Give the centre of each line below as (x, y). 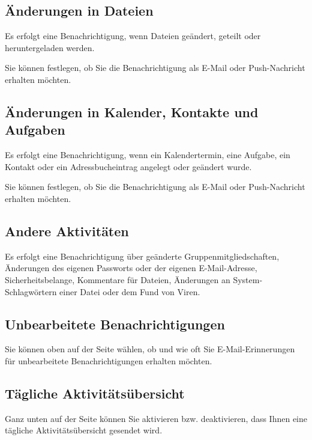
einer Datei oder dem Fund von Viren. (130, 291)
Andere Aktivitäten (67, 231)
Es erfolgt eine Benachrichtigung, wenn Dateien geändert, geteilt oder (133, 36)
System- (248, 279)
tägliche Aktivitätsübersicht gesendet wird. (84, 430)
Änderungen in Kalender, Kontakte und (132, 112)
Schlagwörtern (31, 291)
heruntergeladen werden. (50, 47)
